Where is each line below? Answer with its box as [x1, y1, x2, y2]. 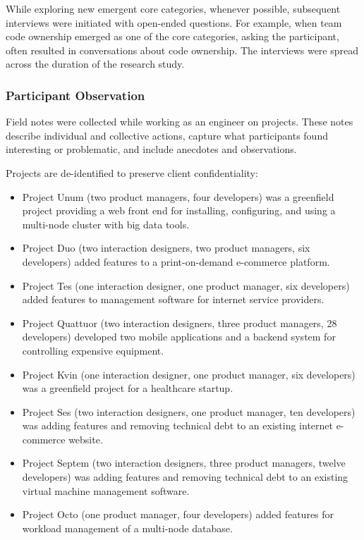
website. [68, 431, 103, 446]
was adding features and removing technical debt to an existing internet [22, 418, 333, 433]
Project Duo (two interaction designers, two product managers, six [22, 240, 310, 255]
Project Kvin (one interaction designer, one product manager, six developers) [22, 367, 356, 381]
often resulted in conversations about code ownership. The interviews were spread [6, 42, 359, 57]
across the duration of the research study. [6, 56, 185, 71]
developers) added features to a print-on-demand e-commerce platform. [22, 254, 330, 269]
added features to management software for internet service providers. [22, 292, 324, 307]
